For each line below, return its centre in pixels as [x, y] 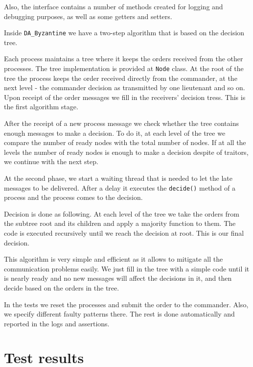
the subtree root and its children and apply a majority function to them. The [120, 223]
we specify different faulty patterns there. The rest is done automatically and [119, 314]
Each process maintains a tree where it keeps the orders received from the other [124, 59]
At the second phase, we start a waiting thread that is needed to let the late [118, 178]
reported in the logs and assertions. [57, 323]
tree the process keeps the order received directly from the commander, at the [121, 78]
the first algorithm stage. [41, 107]
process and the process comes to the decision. [73, 197]
